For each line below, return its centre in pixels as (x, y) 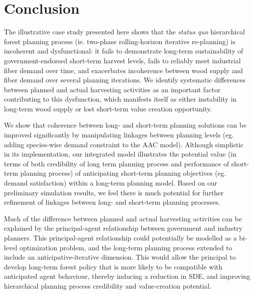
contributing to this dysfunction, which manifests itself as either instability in (120, 99)
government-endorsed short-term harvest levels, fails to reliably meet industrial (122, 60)
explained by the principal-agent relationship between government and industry (123, 228)
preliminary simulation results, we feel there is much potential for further (114, 192)
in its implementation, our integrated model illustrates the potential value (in (120, 154)
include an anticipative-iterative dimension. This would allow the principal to (120, 257)
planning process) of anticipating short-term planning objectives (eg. (123, 173)
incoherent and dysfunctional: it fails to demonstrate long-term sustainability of (124, 51)
